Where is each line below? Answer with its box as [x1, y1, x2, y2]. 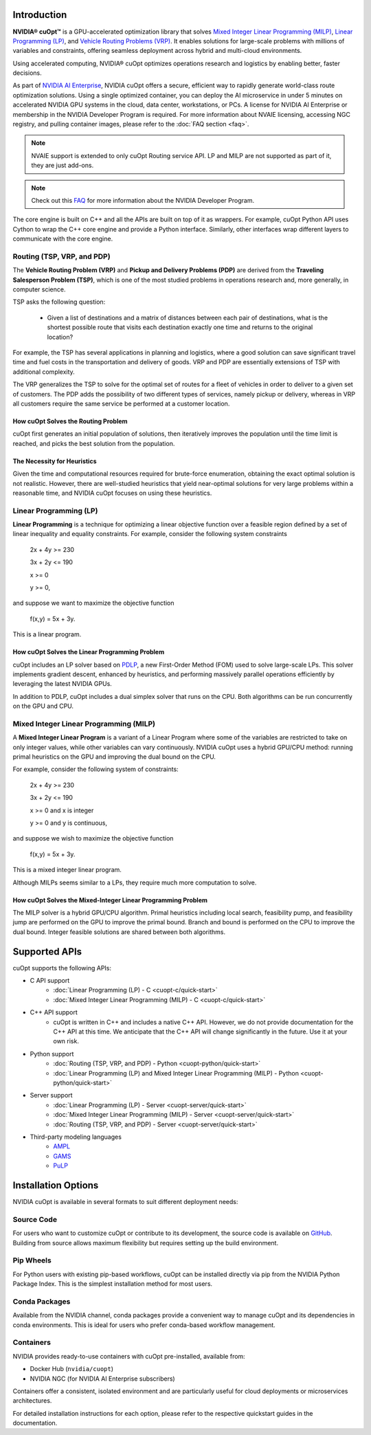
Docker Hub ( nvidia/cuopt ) [30, 1365, 113, 1373]
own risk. [53, 1037, 79, 1045]
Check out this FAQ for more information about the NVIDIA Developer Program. [31, 196, 254, 204]
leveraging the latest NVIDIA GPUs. [12, 680, 113, 688]
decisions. [12, 69, 42, 77]
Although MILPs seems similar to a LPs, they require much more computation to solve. [12, 878, 257, 887]
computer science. [12, 285, 66, 293]
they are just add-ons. [31, 162, 94, 170]
